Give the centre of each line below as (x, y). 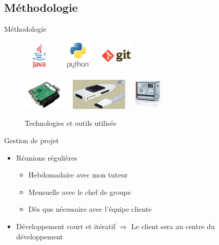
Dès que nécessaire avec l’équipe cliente (90, 209)
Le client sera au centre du (173, 226)
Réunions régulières (47, 157)
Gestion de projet (32, 140)
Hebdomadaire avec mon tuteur (78, 175)
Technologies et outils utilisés (71, 123)
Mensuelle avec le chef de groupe (80, 192)
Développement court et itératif (66, 226)
